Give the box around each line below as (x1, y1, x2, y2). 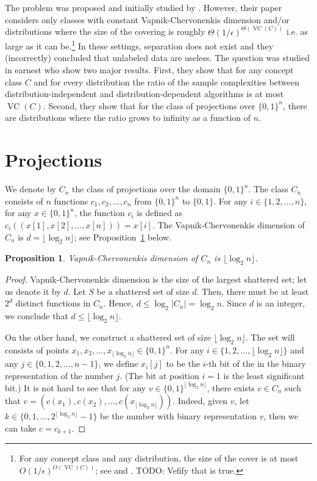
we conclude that (5, 309, 68, 322)
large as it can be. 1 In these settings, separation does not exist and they (5, 38, 274, 52)
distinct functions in (15, 297, 91, 309)
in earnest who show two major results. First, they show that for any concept (5, 63, 294, 76)
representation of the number (5, 369, 113, 382)
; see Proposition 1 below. (74, 230, 172, 243)
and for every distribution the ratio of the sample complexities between (34, 75, 300, 88)
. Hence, (103, 297, 134, 309)
